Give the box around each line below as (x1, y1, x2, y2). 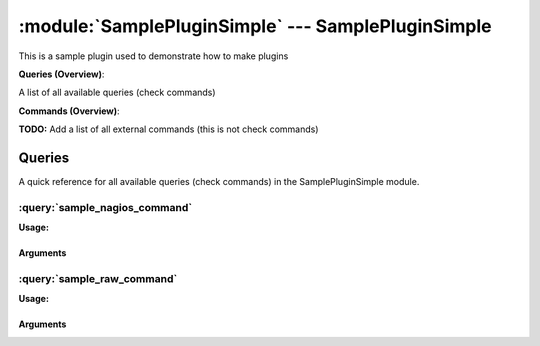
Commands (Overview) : (18, 105, 120, 117)
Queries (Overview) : (18, 68, 105, 80)
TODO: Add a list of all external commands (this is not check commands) (18, 123, 319, 135)
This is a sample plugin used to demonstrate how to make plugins (18, 50, 289, 62)
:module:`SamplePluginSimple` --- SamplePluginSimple (18, 15, 492, 37)
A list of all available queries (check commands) (18, 86, 216, 99)
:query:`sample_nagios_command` (18, 200, 193, 214)
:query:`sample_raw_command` (18, 271, 178, 285)
